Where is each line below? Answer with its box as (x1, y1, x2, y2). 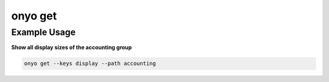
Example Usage (11, 27, 76, 38)
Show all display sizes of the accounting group (11, 44, 132, 51)
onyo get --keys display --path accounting (24, 60, 157, 67)
